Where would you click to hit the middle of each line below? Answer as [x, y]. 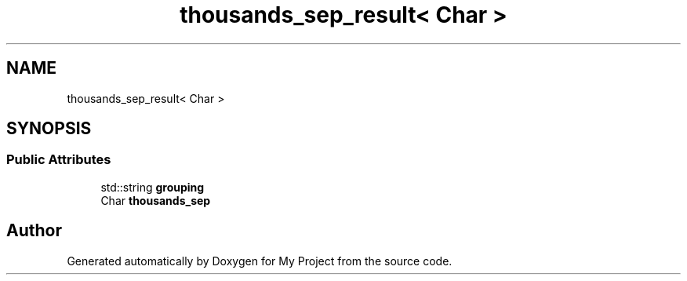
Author [34, 231]
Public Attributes [59, 160]
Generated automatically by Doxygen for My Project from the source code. [260, 261]
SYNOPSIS [49, 129]
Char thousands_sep [156, 200]
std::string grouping [153, 187]
